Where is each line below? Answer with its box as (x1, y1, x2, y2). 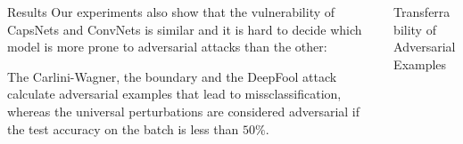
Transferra (393, 3, 451, 20)
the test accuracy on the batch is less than (7, 119, 239, 138)
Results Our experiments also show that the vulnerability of (7, 3, 335, 20)
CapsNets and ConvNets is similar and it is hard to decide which (7, 20, 362, 38)
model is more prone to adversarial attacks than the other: (7, 37, 327, 56)
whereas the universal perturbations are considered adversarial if (7, 101, 360, 120)
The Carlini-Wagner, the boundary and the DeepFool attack (7, 67, 337, 85)
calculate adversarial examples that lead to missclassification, (7, 84, 342, 103)
